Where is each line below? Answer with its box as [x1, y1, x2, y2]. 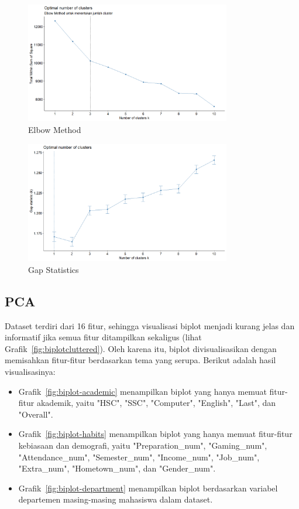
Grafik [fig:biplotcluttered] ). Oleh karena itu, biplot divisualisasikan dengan [5, 342, 277, 354]
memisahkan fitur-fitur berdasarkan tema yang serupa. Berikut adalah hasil [5, 354, 276, 366]
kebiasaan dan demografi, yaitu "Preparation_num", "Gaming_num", [18, 439, 267, 452]
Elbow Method [28, 123, 81, 135]
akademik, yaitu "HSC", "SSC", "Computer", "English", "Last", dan [36, 397, 276, 409]
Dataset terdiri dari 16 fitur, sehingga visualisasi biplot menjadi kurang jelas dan [5, 319, 295, 332]
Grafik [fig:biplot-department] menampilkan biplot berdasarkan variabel [18, 481, 278, 494]
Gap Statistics [28, 263, 79, 275]
